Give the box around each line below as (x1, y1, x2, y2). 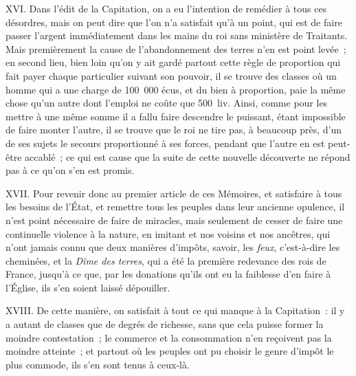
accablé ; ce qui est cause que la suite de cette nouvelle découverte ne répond (25, 149, 351, 164)
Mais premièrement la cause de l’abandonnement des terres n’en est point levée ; (5, 41, 346, 56)
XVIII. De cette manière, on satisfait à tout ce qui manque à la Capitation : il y (5, 303, 345, 318)
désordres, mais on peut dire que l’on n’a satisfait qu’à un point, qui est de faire (5, 14, 342, 29)
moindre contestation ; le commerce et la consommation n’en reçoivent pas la (5, 330, 332, 344)
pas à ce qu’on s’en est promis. (5, 163, 135, 177)
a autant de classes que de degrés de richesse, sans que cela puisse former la (5, 317, 324, 331)
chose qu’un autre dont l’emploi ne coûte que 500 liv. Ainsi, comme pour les (5, 96, 328, 110)
